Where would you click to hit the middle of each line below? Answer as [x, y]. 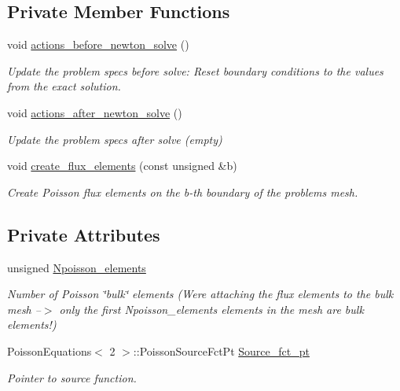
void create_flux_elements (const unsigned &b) [122, 166]
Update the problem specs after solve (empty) [115, 139]
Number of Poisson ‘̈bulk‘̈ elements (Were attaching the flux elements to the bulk [200, 294]
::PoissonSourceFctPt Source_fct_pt [221, 350]
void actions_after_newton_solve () [95, 112]
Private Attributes [84, 234]
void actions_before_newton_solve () [98, 44]
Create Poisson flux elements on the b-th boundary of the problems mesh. [183, 192]
